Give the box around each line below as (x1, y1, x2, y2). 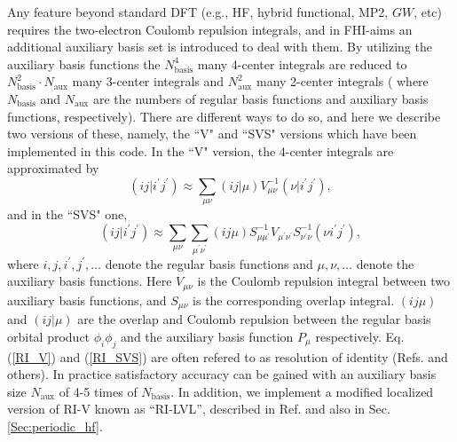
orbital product (7, 327, 91, 345)
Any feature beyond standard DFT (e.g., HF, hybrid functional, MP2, (7, 3, 389, 20)
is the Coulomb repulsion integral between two (197, 272, 450, 290)
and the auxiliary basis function (121, 327, 294, 345)
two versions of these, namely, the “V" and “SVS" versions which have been (7, 124, 417, 143)
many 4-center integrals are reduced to (197, 54, 407, 73)
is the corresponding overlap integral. (193, 290, 395, 309)
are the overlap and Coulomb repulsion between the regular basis (77, 310, 431, 328)
